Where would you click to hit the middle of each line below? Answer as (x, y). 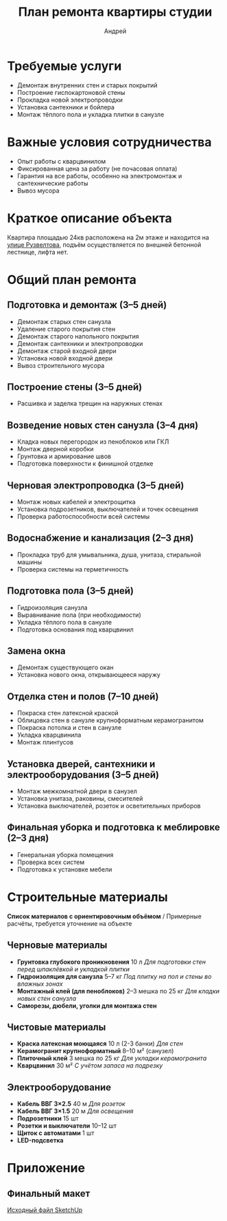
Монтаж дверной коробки (55, 449)
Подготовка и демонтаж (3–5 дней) (87, 305)
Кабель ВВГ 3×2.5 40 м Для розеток (71, 1104)
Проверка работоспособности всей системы (83, 516)
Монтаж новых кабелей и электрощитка (76, 502)
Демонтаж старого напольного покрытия (78, 336)
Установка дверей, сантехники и (81, 764)
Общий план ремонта (72, 280)
